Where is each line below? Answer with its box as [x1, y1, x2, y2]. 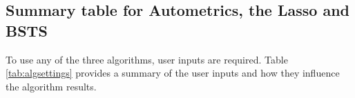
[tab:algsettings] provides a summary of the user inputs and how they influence [6, 66, 340, 80]
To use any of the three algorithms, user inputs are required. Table [6, 52, 288, 66]
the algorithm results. [6, 79, 97, 93]
